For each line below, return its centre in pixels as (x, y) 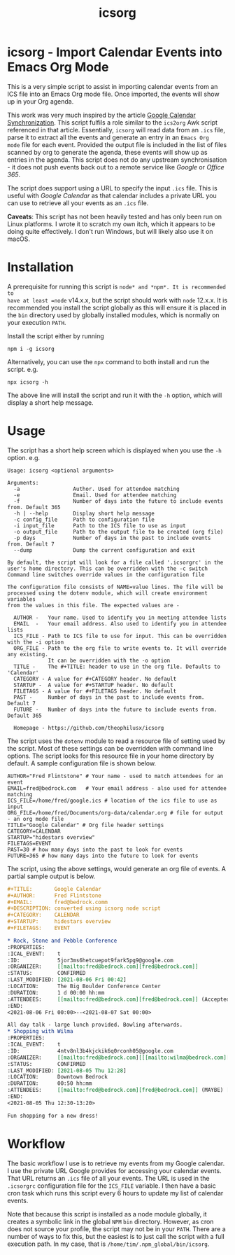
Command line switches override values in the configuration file (106, 575)
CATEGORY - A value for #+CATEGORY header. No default (95, 679)
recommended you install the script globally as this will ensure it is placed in (117, 307)
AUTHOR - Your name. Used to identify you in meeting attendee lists (120, 618)
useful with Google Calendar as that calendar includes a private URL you (112, 195)
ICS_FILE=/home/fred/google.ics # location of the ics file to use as (112, 800)
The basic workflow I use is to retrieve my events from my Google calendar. (116, 1163)
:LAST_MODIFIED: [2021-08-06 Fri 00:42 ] (67, 980)
